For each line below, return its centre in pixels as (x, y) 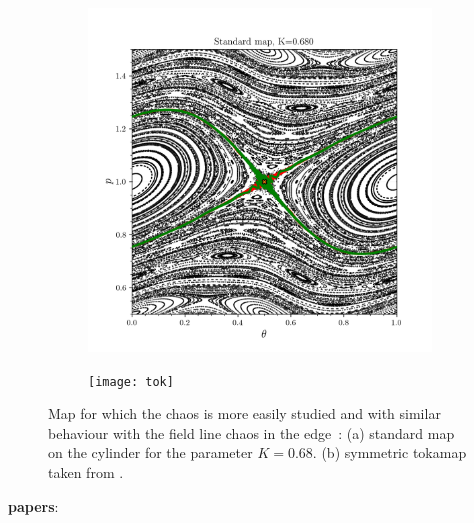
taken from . (86, 472)
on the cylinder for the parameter (150, 452)
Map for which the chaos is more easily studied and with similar (244, 413)
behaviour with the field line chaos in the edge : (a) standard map (251, 432)
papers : (33, 505)
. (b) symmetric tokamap (389, 452)
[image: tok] (131, 381)
